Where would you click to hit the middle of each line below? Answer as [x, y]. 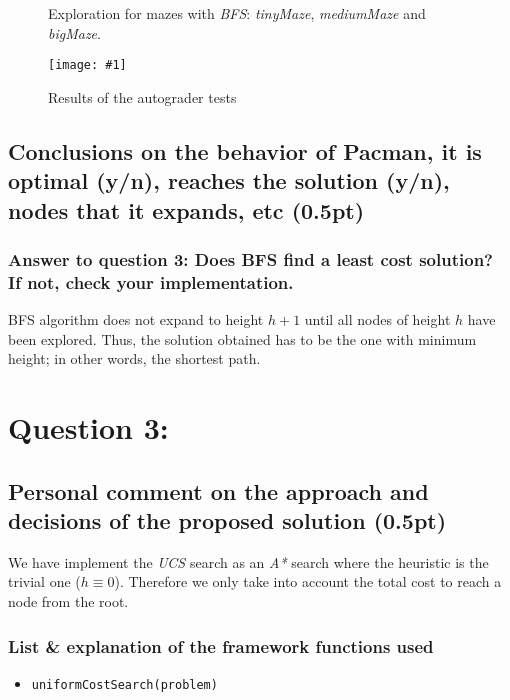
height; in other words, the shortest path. [134, 358]
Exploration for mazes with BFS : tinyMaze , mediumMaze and [237, 13]
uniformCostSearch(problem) [124, 684]
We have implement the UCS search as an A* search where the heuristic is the [248, 561]
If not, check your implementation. [151, 281]
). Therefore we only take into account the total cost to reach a [308, 581]
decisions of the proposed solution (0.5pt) [227, 520]
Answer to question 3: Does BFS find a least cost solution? [250, 258]
